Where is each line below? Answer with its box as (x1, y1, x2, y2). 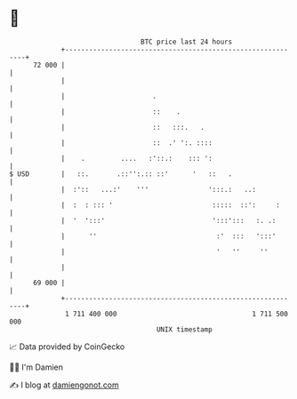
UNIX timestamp (156, 324, 213, 334)
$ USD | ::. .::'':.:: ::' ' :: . (9, 169, 233, 179)
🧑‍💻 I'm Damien (9, 362, 64, 372)
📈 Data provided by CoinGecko (9, 341, 125, 352)
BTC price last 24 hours (140, 37, 233, 46)
